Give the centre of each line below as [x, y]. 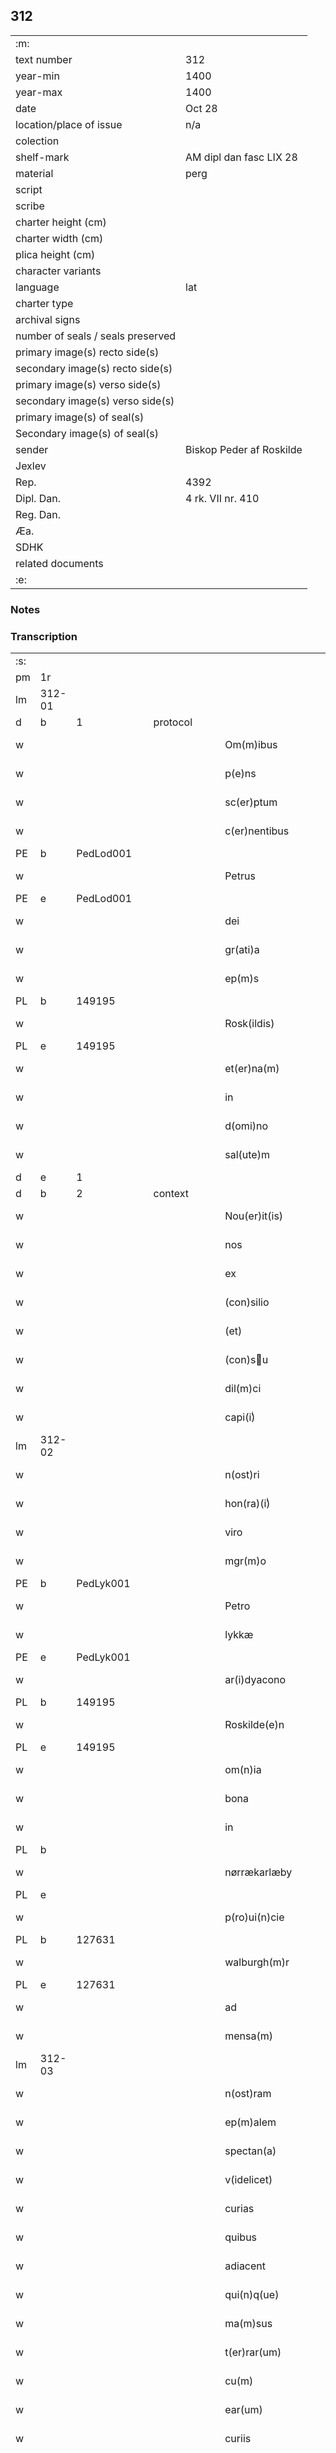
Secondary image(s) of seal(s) [87, 433]
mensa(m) [248, 2036]
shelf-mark [42, 157]
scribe [30, 206]
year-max [39, 92]
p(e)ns [240, 774]
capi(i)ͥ [240, 1417]
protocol [173, 722]
